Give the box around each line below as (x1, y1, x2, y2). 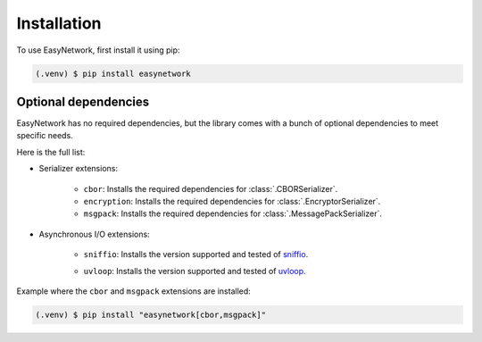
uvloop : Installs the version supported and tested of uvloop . (83, 265, 307, 276)
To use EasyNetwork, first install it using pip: (16, 45, 180, 55)
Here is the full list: (16, 146, 86, 157)
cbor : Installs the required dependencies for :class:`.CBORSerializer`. (83, 183, 338, 194)
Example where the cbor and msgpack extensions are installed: (16, 286, 252, 296)
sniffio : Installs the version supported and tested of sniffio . (83, 249, 309, 260)
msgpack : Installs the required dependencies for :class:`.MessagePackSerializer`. (83, 208, 383, 219)
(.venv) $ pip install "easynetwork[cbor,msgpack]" (35, 309, 267, 320)
